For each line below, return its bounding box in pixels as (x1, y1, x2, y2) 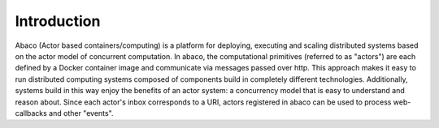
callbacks (15, 108, 48, 117)
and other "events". (49, 108, 114, 117)
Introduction (15, 12, 101, 30)
